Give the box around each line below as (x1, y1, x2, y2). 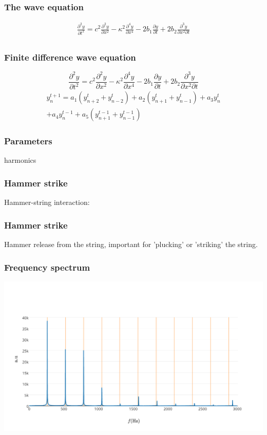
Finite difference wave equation (4, 50, 136, 63)
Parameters (4, 135, 52, 147)
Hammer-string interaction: (4, 197, 90, 207)
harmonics (4, 155, 36, 165)
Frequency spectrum (4, 260, 90, 273)
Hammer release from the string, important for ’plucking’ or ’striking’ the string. (4, 239, 258, 250)
